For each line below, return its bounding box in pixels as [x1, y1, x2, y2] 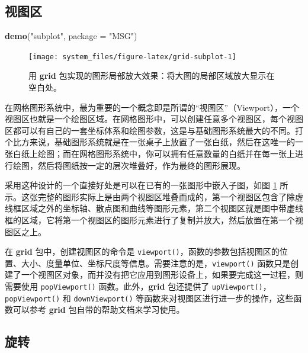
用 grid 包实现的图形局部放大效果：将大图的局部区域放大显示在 [28, 69, 275, 82]
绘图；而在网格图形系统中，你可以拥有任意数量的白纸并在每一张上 [37, 147, 295, 160]
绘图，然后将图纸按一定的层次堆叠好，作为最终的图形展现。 [12, 159, 245, 171]
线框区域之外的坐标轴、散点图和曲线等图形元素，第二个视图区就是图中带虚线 [5, 202, 303, 214]
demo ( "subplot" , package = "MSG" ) [5, 30, 137, 42]
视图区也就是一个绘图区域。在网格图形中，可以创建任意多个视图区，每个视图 [5, 113, 303, 125]
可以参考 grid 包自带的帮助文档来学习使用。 [12, 303, 185, 316]
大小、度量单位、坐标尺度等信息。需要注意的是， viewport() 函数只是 [21, 256, 291, 269]
